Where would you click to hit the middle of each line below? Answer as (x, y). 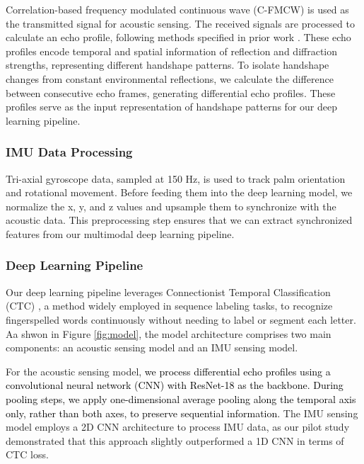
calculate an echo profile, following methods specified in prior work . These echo (178, 37)
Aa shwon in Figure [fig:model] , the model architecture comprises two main (169, 333)
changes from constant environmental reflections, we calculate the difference (170, 78)
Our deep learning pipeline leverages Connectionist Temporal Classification (168, 292)
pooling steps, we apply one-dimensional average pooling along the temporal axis (181, 398)
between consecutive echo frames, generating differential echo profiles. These (171, 92)
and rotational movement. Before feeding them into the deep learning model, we (179, 192)
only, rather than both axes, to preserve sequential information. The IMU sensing (182, 413)
